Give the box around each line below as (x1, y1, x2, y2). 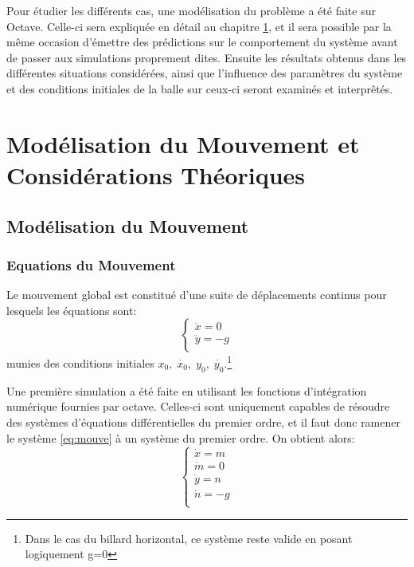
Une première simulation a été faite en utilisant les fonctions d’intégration (6, 382, 367, 399)
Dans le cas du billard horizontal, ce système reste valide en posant (25, 530, 353, 546)
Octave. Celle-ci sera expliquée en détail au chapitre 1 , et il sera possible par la (6, 18, 392, 34)
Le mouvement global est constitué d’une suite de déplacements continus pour (6, 286, 387, 303)
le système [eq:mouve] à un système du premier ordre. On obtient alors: (6, 429, 355, 446)
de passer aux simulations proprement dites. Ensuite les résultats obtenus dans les (6, 49, 407, 65)
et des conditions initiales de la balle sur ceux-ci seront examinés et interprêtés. (6, 80, 393, 96)
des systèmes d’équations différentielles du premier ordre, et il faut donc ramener (6, 413, 400, 430)
